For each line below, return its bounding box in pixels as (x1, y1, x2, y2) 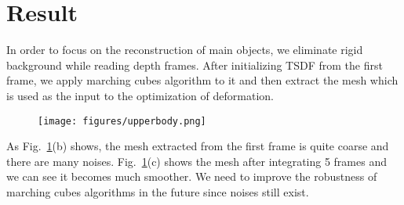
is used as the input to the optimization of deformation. (6, 87, 274, 103)
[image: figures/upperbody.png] (38, 115, 206, 127)
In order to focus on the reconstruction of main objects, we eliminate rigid (6, 41, 363, 58)
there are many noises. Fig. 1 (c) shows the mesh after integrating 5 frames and (6, 153, 387, 169)
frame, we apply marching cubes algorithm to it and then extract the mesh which (6, 72, 399, 88)
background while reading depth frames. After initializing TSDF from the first (6, 56, 383, 73)
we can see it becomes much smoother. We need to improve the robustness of (6, 168, 377, 185)
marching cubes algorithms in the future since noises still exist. (6, 183, 309, 200)
